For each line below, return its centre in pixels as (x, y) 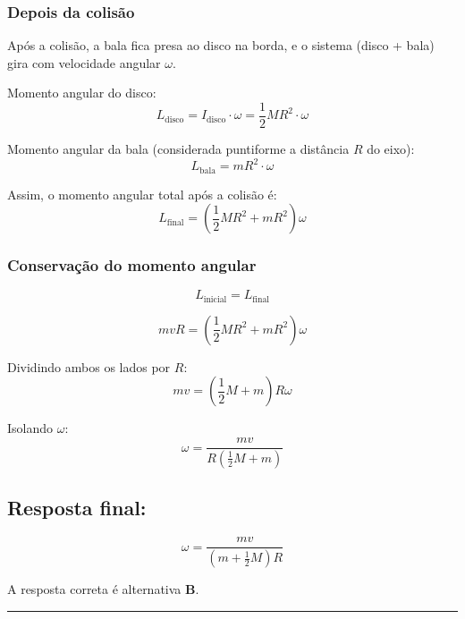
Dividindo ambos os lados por (89, 366)
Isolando (30, 428)
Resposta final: (77, 508)
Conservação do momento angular (132, 265)
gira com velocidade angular (84, 62)
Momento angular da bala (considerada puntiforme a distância (178, 149)
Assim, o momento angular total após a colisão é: (142, 194)
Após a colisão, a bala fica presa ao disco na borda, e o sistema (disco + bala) (221, 45)
